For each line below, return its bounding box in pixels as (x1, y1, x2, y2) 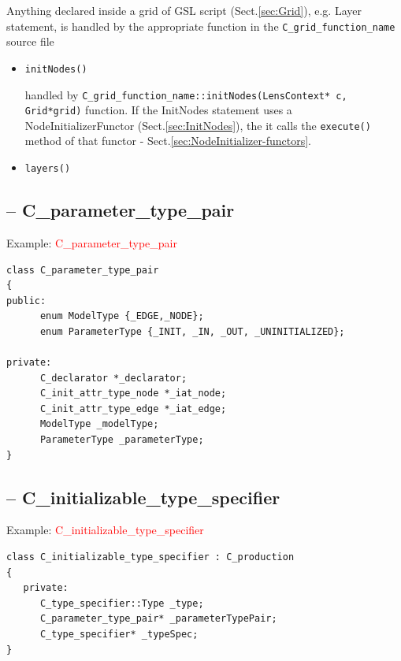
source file (6, 33, 54, 50)
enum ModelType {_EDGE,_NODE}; (39, 310, 204, 322)
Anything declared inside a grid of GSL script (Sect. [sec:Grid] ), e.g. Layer (6, 2, 362, 18)
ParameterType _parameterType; (39, 434, 204, 446)
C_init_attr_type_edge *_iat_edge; (39, 403, 227, 414)
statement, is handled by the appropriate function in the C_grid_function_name (6, 17, 395, 34)
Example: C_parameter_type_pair (6, 234, 177, 251)
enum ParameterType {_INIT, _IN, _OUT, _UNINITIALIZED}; (39, 325, 345, 337)
